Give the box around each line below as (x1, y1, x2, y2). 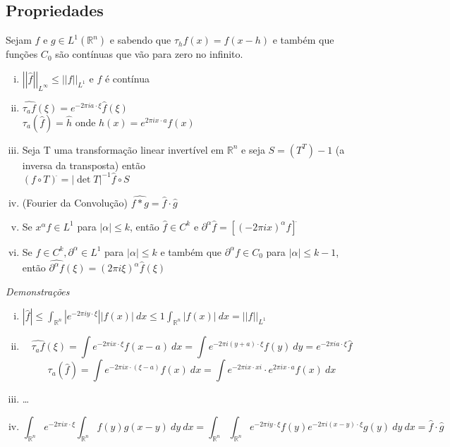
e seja (241, 142, 265, 157)
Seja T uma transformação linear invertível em (22, 142, 224, 157)
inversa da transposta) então (22, 157, 145, 172)
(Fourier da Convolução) (22, 195, 128, 210)
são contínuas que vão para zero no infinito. (55, 47, 243, 61)
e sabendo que (109, 32, 171, 47)
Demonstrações (6, 283, 70, 298)
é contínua (104, 71, 150, 85)
